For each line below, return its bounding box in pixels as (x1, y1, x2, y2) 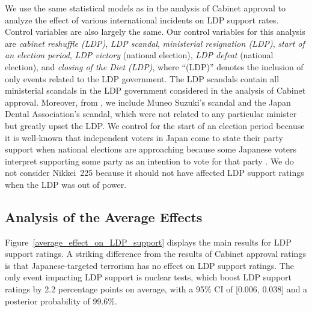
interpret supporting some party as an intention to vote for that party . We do (5, 154, 294, 167)
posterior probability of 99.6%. (5, 294, 117, 307)
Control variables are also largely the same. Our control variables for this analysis (5, 25, 305, 38)
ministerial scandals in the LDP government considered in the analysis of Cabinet (5, 84, 306, 97)
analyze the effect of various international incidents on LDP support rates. (5, 13, 279, 26)
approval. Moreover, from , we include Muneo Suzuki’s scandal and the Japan (5, 95, 291, 108)
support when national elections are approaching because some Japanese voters (5, 143, 296, 155)
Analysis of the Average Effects (5, 207, 203, 226)
